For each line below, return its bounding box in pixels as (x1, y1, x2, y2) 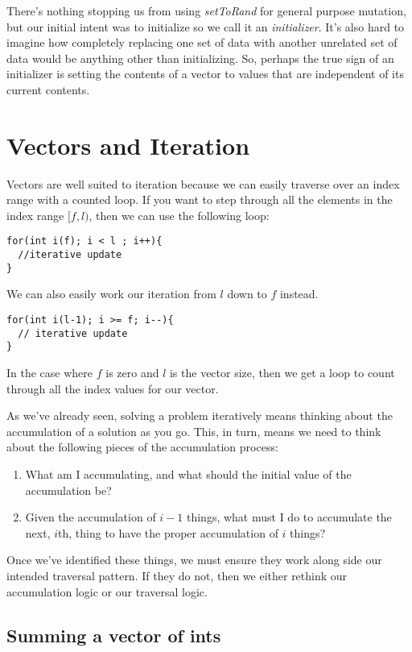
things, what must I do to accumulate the (186, 509, 392, 525)
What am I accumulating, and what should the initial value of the (25, 465, 352, 482)
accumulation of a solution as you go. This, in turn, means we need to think (6, 422, 381, 439)
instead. (279, 285, 319, 302)
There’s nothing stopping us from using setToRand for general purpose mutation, (6, 2, 406, 19)
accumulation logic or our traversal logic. (6, 583, 208, 600)
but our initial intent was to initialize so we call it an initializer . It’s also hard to (6, 18, 405, 35)
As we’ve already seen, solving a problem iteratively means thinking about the (6, 407, 393, 424)
